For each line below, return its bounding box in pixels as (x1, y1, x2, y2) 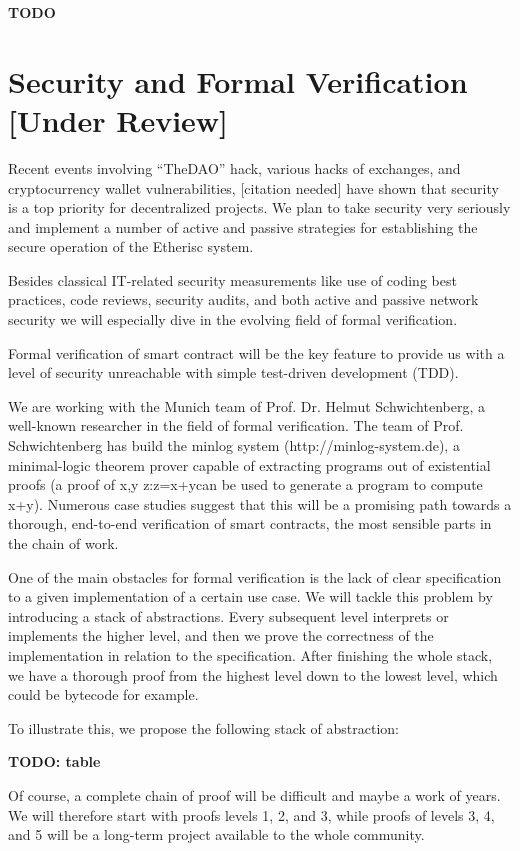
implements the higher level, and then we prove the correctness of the (8, 625, 434, 646)
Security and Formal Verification (8, 60, 468, 101)
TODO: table (8, 751, 101, 772)
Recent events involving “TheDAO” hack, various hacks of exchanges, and (8, 157, 461, 178)
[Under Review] (8, 99, 229, 140)
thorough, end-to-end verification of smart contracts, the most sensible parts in (8, 513, 492, 534)
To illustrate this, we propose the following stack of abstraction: (8, 717, 399, 738)
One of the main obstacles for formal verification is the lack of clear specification (8, 566, 502, 587)
